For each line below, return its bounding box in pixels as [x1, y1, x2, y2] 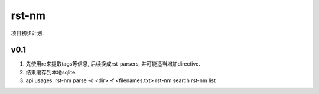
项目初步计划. [11, 30, 44, 37]
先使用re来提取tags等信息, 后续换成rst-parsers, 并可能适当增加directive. [25, 60, 201, 67]
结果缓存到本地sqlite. [25, 69, 77, 76]
